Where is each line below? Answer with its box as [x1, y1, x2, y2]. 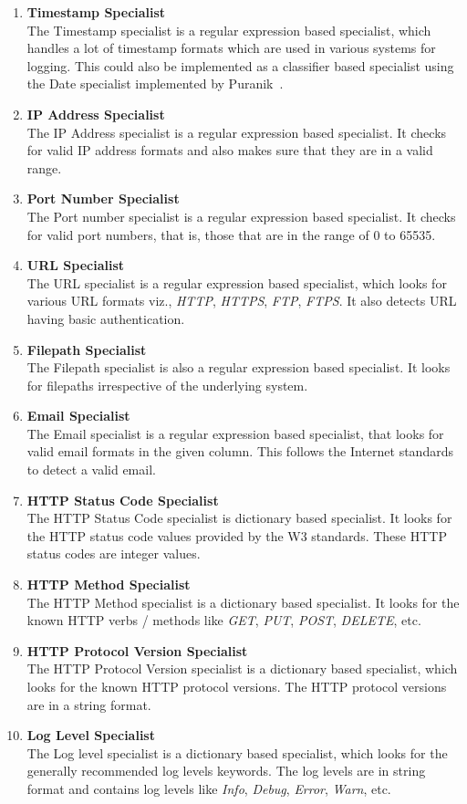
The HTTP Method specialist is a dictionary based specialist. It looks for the [26, 592, 460, 611]
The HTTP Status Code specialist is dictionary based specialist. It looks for [26, 508, 452, 527]
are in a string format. [26, 694, 151, 714]
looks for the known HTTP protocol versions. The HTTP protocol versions [26, 677, 447, 695]
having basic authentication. [26, 308, 185, 328]
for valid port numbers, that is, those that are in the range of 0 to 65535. [26, 224, 436, 244]
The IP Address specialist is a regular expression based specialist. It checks [26, 122, 447, 141]
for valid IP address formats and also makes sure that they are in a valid [26, 141, 433, 160]
